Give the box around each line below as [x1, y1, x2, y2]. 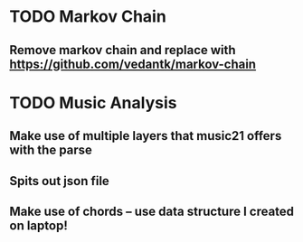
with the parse [9, 143, 93, 158]
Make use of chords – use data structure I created [9, 203, 295, 219]
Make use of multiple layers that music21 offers [9, 128, 282, 144]
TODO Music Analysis [9, 92, 177, 113]
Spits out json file [9, 173, 110, 189]
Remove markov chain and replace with [9, 42, 237, 58]
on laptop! [9, 218, 68, 233]
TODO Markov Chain [9, 6, 167, 27]
